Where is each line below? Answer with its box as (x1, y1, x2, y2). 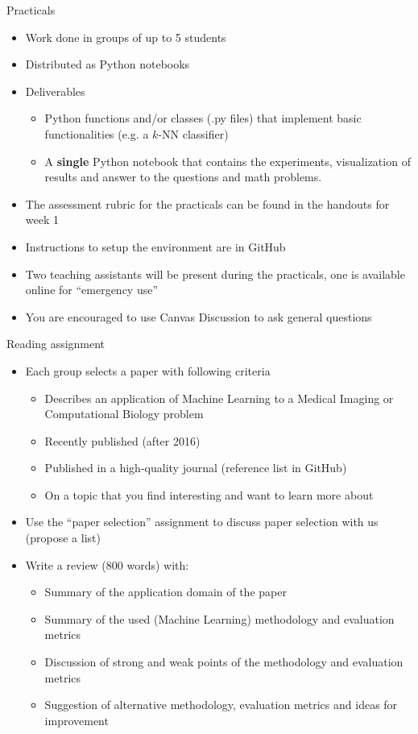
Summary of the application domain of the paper (44, 583, 287, 600)
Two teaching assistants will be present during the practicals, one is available (25, 265, 405, 282)
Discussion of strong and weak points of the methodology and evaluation (44, 653, 404, 670)
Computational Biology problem (44, 405, 204, 422)
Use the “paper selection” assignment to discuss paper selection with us (25, 513, 379, 530)
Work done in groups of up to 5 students (25, 28, 226, 45)
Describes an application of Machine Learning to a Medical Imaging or (44, 389, 394, 406)
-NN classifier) (158, 125, 229, 142)
